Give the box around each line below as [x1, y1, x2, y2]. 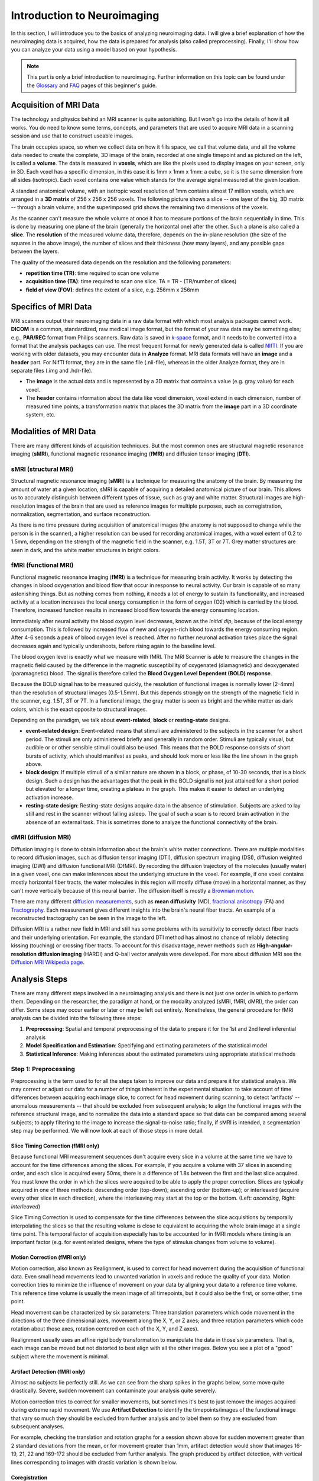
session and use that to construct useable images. [11, 132, 134, 139]
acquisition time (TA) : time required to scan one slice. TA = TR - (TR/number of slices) [25, 278, 237, 285]
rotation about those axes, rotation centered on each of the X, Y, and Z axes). [11, 1325, 199, 1332]
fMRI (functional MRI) [11, 561, 74, 569]
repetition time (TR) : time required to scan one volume [25, 270, 159, 277]
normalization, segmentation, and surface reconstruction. [11, 511, 151, 518]
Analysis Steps [11, 974, 68, 984]
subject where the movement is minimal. [11, 1352, 109, 1360]
